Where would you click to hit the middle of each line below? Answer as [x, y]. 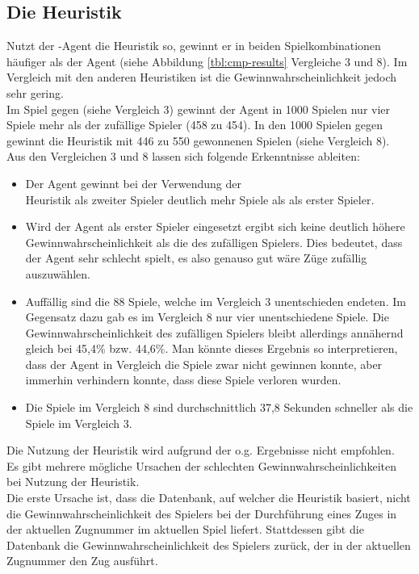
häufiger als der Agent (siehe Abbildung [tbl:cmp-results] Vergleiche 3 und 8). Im [207, 61]
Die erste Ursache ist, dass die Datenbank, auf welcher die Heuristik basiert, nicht [209, 498]
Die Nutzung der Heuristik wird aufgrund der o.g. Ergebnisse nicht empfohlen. [201, 450]
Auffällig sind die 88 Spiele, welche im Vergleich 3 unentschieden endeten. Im [216, 301]
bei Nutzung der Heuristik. [73, 482]
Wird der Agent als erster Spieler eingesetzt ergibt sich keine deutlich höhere [215, 226]
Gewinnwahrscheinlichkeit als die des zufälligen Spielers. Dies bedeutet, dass [214, 242]
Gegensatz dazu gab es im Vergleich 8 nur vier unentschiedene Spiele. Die [207, 317]
